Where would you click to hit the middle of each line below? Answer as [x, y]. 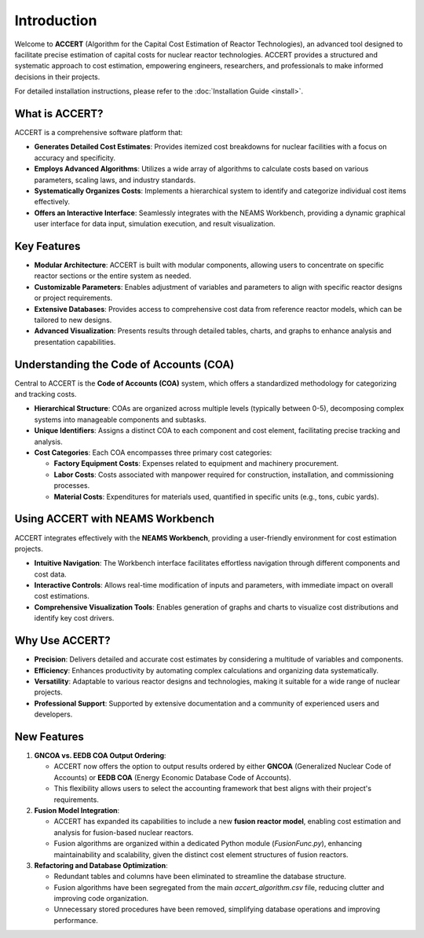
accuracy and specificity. [75, 158]
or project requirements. [73, 298]
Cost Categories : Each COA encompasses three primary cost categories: [153, 453]
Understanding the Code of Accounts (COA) [124, 364]
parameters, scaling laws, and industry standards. [115, 180]
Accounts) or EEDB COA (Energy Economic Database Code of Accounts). [173, 777]
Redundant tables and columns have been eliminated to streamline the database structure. [200, 877]
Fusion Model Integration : [77, 810]
